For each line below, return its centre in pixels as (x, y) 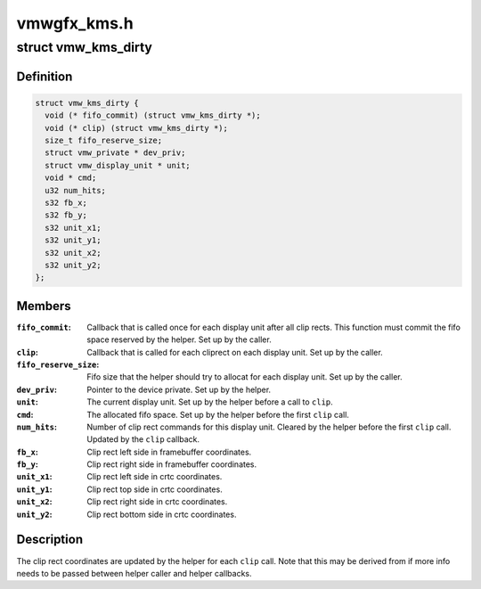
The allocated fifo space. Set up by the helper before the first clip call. (218, 414)
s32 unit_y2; (73, 265)
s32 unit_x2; (73, 253)
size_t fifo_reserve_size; (104, 140)
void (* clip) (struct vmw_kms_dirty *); (137, 128)
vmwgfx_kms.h (75, 23)
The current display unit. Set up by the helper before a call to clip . (210, 402)
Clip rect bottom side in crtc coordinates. (162, 514)
